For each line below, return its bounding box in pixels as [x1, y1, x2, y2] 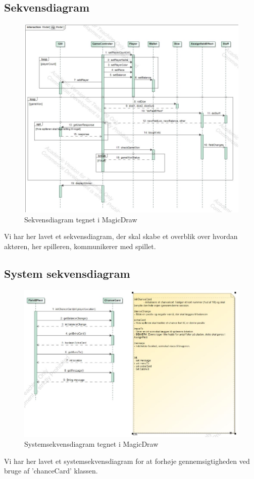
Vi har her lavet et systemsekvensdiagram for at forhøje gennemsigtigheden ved [4, 455, 250, 466]
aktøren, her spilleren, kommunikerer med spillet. [4, 241, 156, 251]
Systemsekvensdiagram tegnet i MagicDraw [24, 439, 159, 449]
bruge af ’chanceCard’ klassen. [4, 465, 98, 476]
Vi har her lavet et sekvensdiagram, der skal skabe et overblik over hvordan [4, 231, 238, 242]
